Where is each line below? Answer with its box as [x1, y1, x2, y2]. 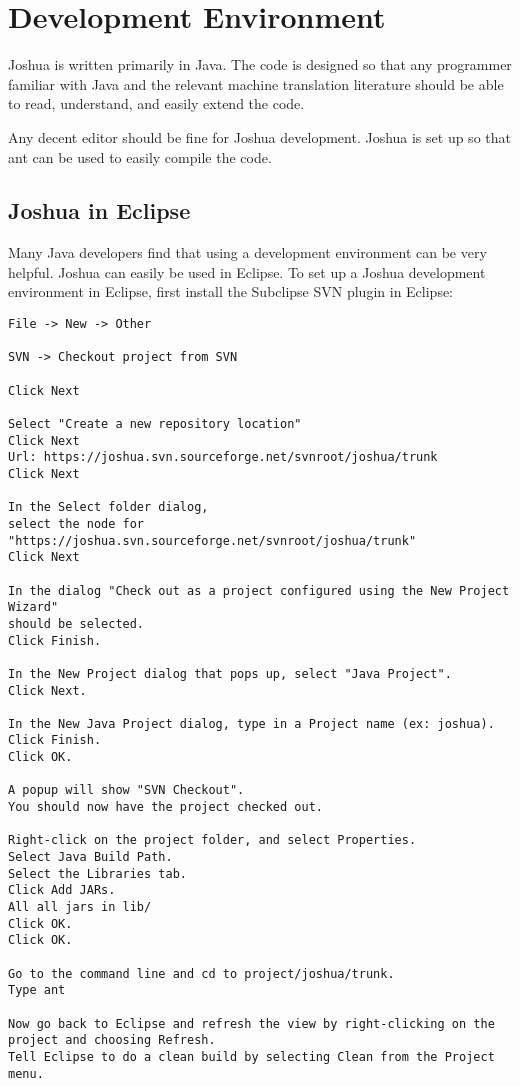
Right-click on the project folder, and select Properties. [8, 833, 417, 848]
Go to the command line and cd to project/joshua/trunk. [8, 966, 395, 981]
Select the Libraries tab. [8, 866, 187, 881]
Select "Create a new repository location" [8, 417, 302, 432]
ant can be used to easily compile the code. [8, 146, 272, 167]
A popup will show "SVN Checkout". [8, 783, 245, 798]
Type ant [8, 983, 66, 998]
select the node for [8, 516, 145, 531]
